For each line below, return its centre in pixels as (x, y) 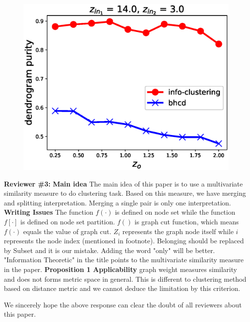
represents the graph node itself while (178, 231)
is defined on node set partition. (68, 221)
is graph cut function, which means (187, 221)
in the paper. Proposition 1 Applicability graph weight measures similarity (121, 269)
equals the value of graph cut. (67, 231)
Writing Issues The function (49, 212)
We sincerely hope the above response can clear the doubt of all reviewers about (123, 304)
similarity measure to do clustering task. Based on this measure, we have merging (125, 193)
